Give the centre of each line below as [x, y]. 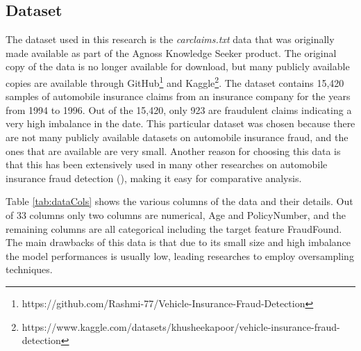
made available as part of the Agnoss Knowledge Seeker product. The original [171, 52]
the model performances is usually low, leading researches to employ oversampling [180, 255]
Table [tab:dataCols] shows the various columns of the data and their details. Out [179, 201]
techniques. [29, 269]
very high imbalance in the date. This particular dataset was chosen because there [180, 123]
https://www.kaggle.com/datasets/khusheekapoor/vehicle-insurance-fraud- [181, 326]
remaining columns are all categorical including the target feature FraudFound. [174, 228]
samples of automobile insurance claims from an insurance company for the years [178, 96]
